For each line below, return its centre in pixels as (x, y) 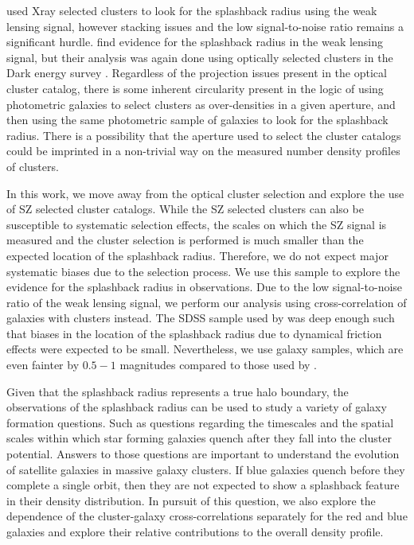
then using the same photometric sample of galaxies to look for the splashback (197, 120)
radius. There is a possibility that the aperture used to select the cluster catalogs (204, 135)
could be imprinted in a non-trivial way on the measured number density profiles (203, 151)
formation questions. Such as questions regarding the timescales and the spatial (200, 422)
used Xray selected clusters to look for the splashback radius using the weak (192, 10)
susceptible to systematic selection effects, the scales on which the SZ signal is (197, 224)
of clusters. (33, 166)
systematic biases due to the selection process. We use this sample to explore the (203, 271)
